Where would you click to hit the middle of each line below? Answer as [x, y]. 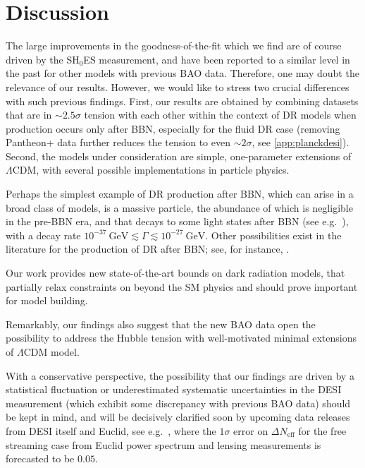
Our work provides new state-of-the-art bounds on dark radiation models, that [175, 273]
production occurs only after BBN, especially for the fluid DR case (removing [173, 128]
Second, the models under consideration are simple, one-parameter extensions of [179, 156]
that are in [29, 115]
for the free [322, 430]
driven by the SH [43, 59]
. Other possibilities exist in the [273, 235]
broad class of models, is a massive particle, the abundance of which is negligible [179, 207]
